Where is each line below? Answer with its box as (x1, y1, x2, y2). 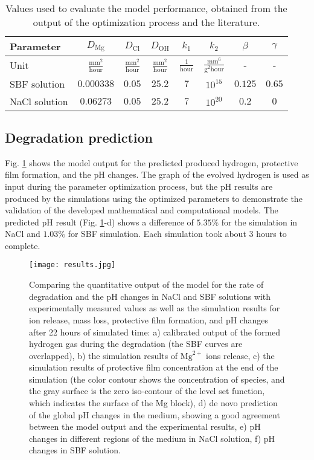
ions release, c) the (206, 349, 275, 361)
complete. (5, 239, 40, 251)
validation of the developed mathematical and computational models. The (5, 204, 278, 216)
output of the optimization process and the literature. (33, 15, 260, 29)
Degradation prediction (5, 128, 153, 146)
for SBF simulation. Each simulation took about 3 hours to (68, 227, 287, 240)
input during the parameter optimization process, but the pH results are (5, 180, 273, 192)
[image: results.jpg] (29, 261, 116, 270)
